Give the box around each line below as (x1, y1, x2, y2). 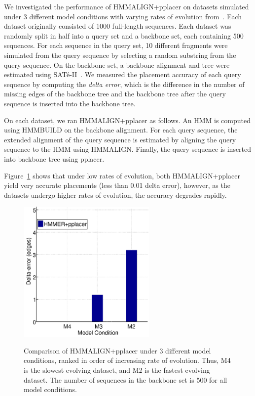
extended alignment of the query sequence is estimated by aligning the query (4, 134, 236, 144)
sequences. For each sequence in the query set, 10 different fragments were (4, 40, 228, 50)
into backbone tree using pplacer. (4, 153, 105, 164)
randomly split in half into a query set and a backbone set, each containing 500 (4, 30, 244, 41)
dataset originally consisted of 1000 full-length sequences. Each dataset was (4, 21, 231, 31)
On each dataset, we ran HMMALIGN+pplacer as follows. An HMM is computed (4, 115, 251, 125)
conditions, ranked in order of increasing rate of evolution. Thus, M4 (24, 355, 231, 365)
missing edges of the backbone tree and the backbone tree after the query (4, 88, 226, 99)
